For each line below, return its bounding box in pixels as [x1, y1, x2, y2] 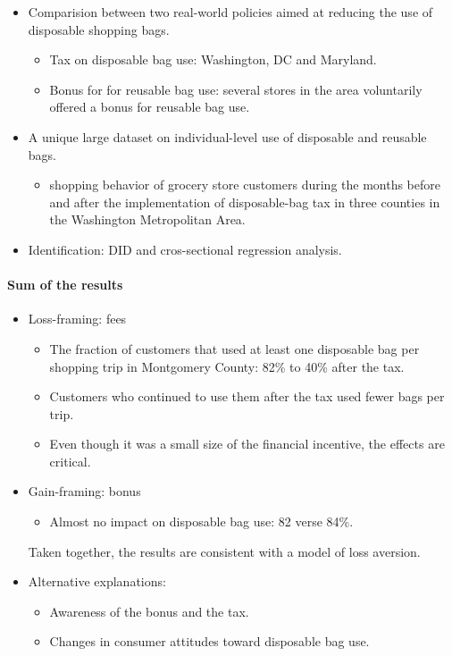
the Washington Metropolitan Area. [49, 210, 246, 229]
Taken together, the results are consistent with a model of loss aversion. [28, 542, 421, 560]
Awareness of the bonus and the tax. [49, 601, 249, 620]
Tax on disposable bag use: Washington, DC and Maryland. [49, 50, 377, 69]
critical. [49, 451, 91, 470]
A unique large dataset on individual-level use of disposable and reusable [28, 127, 427, 146]
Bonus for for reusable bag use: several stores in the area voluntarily [49, 80, 423, 98]
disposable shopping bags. [28, 20, 170, 38]
